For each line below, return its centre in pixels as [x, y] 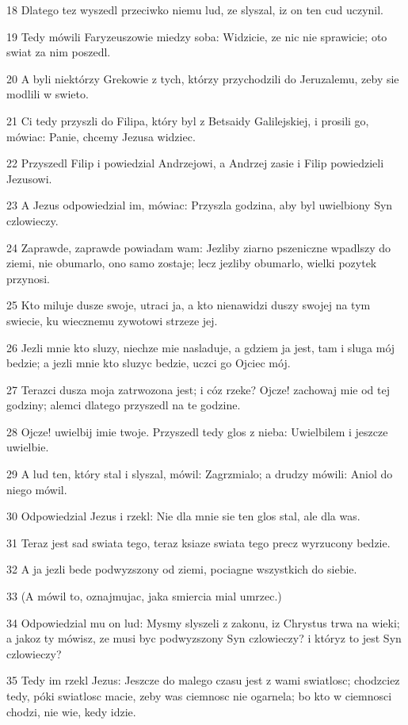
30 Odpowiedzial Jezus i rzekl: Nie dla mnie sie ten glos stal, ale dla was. [183, 516]
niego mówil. [37, 489]
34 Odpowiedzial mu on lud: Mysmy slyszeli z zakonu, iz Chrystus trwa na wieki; [203, 622]
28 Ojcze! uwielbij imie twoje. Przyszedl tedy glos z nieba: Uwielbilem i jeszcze [197, 431]
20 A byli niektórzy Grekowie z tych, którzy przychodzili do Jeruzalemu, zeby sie [203, 78]
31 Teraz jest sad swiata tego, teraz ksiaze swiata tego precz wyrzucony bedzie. [198, 542]
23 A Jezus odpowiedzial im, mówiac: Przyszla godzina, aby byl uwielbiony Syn [200, 205]
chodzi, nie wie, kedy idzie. [71, 711]
